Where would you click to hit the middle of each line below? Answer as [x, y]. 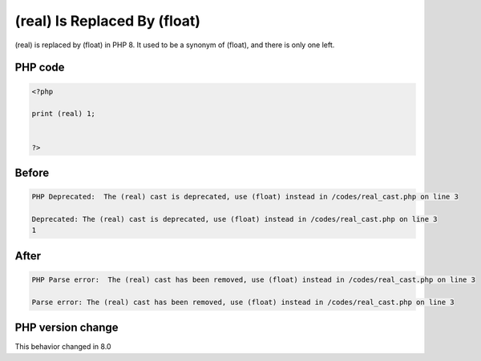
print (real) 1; [64, 114]
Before [32, 172]
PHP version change [67, 328]
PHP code [40, 68]
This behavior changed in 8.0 [63, 347]
